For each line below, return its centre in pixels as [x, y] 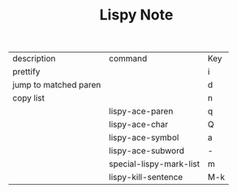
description [34, 58]
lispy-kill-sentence [146, 178]
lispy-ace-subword [147, 151]
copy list [28, 98]
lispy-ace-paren [141, 111]
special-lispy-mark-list [155, 164]
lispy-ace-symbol [144, 138]
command [128, 58]
